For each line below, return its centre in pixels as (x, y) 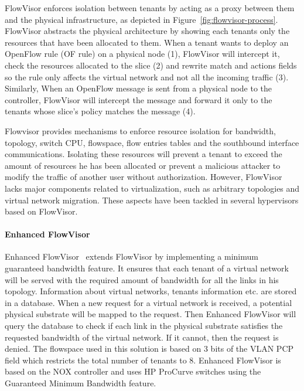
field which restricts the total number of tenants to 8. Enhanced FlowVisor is (143, 360)
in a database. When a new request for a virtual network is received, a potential (148, 302)
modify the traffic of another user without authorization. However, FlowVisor (144, 177)
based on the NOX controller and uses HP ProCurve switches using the (133, 371)
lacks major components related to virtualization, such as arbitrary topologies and (152, 188)
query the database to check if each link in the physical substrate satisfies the (144, 326)
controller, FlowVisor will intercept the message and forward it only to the (139, 99)
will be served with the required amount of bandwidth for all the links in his (142, 279)
